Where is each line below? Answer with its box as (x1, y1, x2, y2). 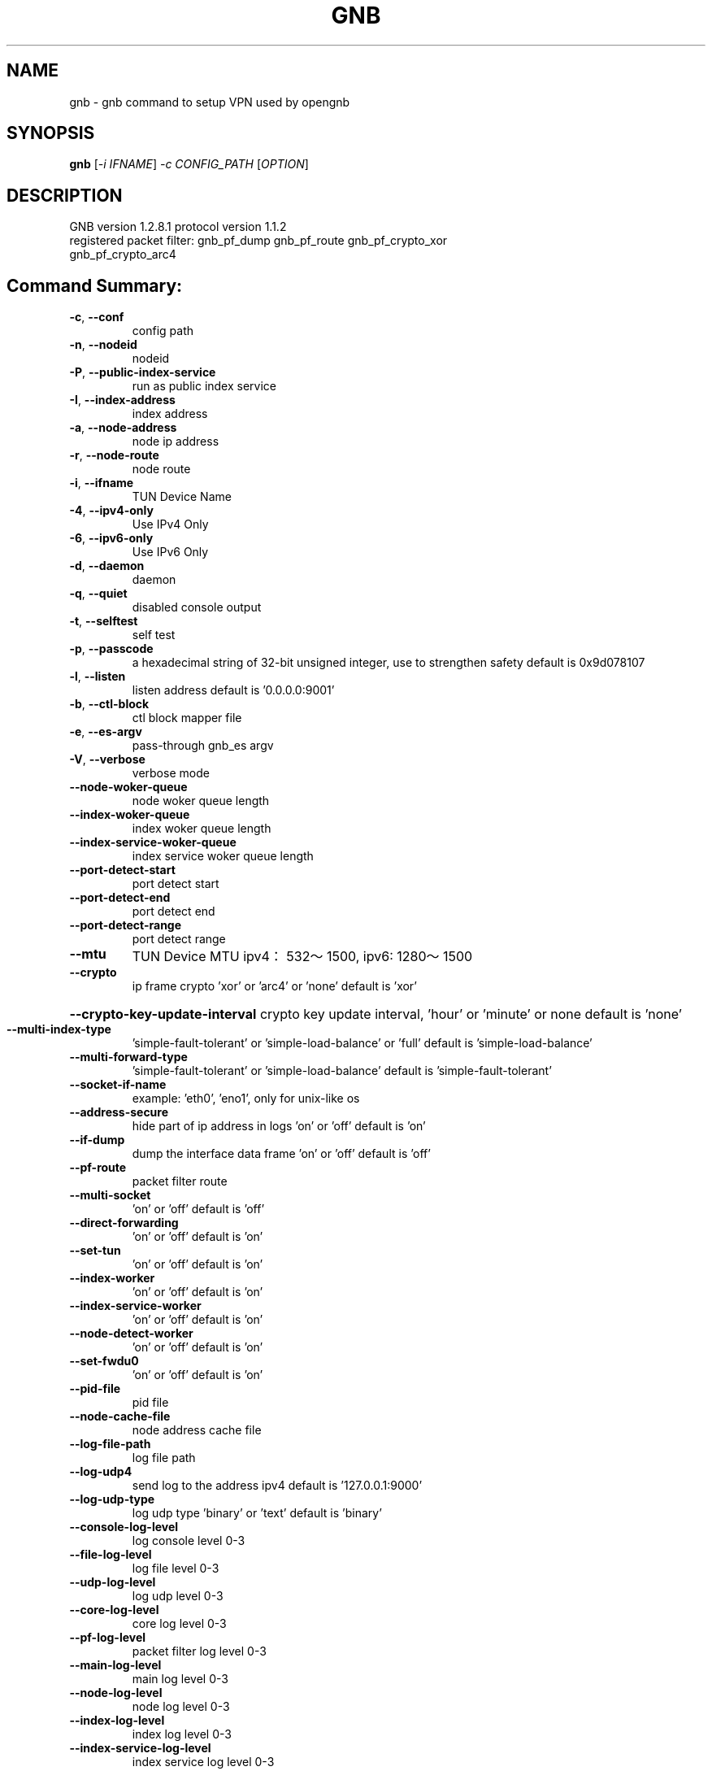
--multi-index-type (7, 1022, 111, 1037)
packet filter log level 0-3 (132, 1644, 267, 1659)
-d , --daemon (69, 559, 145, 573)
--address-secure (69, 1105, 169, 1120)
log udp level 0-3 (132, 1589, 224, 1603)
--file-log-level (69, 1547, 152, 1562)
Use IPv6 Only (132, 545, 209, 559)
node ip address (132, 434, 219, 449)
